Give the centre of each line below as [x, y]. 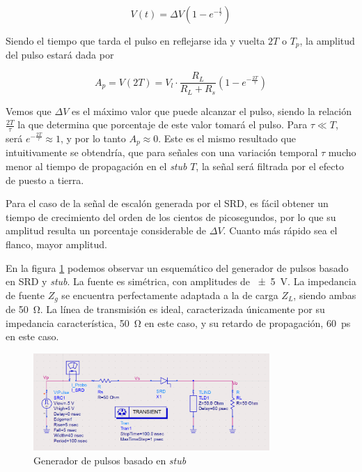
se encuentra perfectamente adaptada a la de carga [170, 295]
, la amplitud [327, 40]
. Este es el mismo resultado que [227, 138]
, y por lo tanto [93, 138]
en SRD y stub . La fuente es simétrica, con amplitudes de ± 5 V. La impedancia [181, 281]
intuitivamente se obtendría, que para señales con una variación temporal [162, 152]
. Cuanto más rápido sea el [280, 230]
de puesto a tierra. [45, 180]
